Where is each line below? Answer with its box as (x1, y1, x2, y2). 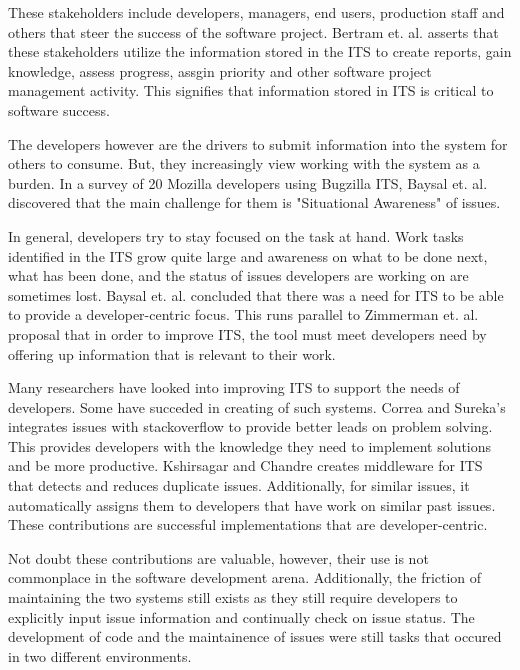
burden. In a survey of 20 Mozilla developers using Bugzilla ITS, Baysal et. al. (8, 172, 488, 193)
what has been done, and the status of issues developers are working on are (8, 265, 469, 286)
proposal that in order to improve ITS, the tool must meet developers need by (8, 323, 487, 344)
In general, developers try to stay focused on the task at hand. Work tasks (8, 225, 464, 246)
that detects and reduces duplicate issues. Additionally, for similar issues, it (8, 475, 470, 496)
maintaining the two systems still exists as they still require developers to (8, 587, 458, 608)
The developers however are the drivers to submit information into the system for (8, 133, 508, 154)
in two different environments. (8, 645, 192, 666)
